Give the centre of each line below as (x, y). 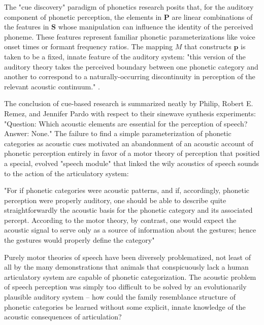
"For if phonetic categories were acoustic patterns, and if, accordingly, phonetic (127, 190)
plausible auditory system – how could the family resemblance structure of (120, 297)
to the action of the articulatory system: (67, 173)
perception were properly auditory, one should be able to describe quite (115, 200)
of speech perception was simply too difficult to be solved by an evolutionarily (125, 287)
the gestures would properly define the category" (79, 240)
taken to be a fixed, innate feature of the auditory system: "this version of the (125, 56)
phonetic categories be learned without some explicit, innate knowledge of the (125, 306)
